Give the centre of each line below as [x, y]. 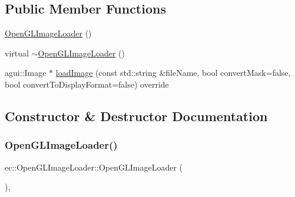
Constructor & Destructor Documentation [136, 116]
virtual [17, 53]
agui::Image [26, 73]
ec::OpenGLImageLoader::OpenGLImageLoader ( [94, 167]
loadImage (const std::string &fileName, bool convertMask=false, [173, 73]
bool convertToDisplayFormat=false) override [87, 84]
